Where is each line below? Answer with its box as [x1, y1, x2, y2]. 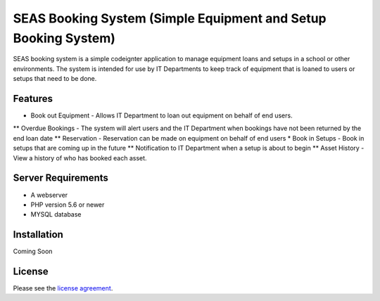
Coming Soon [13, 247, 53, 256]
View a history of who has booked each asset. [13, 153, 147, 162]
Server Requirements [13, 172, 109, 184]
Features [13, 92, 53, 105]
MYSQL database [30, 210, 82, 219]
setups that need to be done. [13, 75, 97, 83]
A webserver [30, 191, 68, 199]
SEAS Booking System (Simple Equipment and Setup [13, 11, 327, 26]
